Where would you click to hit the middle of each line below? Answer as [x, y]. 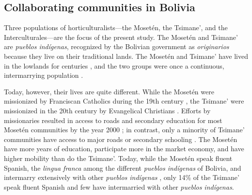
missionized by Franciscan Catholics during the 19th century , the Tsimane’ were [124, 101]
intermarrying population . [44, 75]
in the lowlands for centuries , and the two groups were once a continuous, [114, 65]
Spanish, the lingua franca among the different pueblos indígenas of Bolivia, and [123, 168]
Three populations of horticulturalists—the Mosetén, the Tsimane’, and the [116, 27]
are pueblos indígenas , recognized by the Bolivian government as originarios [117, 46]
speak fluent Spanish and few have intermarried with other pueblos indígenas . [119, 186]
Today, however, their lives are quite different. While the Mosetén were [109, 91]
